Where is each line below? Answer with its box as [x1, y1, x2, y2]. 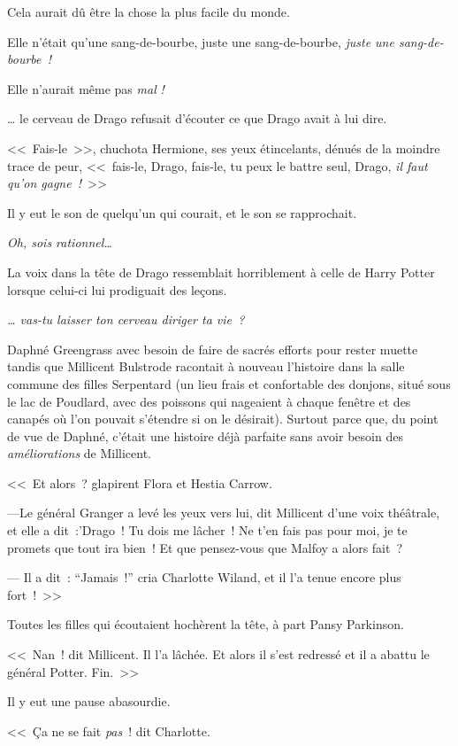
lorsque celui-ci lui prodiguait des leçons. [7, 280, 227, 299]
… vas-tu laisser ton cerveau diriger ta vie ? [7, 310, 245, 329]
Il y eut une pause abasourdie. [7, 692, 171, 711]
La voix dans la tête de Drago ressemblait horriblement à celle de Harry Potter [7, 262, 435, 281]
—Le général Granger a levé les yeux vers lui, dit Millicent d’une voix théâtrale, [7, 503, 440, 522]
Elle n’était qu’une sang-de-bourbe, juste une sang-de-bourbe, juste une [7, 32, 394, 51]
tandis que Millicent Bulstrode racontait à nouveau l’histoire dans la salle [7, 357, 405, 376]
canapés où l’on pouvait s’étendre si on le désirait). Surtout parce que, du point [7, 409, 439, 428]
